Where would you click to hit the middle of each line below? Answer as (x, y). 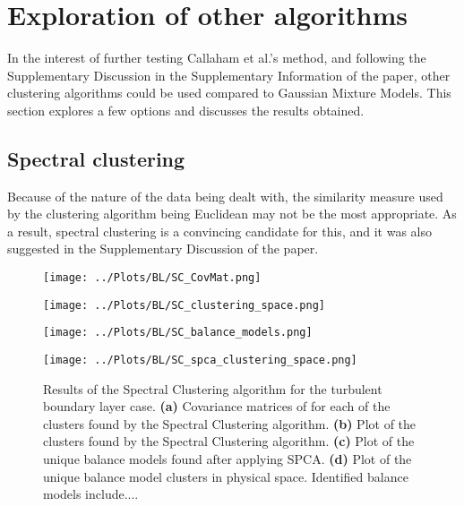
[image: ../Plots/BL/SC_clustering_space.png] (184, 305)
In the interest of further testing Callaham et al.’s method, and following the (217, 58)
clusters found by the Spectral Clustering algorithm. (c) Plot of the (229, 441)
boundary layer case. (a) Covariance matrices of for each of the (217, 406)
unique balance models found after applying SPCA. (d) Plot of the (228, 459)
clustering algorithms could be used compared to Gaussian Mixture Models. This (229, 93)
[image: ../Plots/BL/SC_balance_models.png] (178, 333)
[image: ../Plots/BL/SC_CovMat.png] (152, 278)
